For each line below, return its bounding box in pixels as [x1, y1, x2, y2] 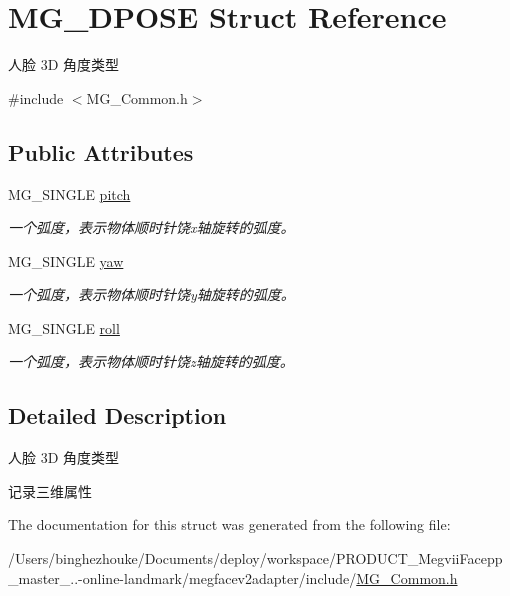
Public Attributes [8, 136, 194, 167]
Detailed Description [8, 400, 227, 431]
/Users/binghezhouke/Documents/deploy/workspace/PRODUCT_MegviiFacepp [8, 548, 503, 569]
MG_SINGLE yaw [8, 250, 124, 271]
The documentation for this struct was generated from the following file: [8, 514, 451, 535]
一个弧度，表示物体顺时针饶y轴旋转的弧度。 [8, 284, 295, 305]
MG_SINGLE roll [8, 317, 120, 338]
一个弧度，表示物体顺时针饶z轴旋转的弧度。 [8, 351, 294, 372]
